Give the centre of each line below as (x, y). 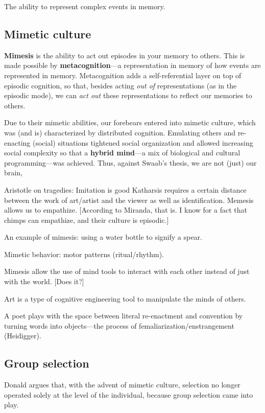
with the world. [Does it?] (44, 281)
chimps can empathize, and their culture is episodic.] (87, 220)
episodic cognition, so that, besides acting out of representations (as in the (121, 85)
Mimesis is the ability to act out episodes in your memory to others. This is (125, 55)
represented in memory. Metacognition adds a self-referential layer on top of (123, 75)
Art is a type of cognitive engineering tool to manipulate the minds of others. (125, 298)
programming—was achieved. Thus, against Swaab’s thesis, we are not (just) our (130, 162)
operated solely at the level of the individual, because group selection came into (129, 394)
